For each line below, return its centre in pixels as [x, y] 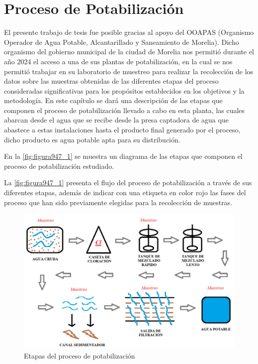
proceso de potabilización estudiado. [59, 166]
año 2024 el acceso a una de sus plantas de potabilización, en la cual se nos [118, 61]
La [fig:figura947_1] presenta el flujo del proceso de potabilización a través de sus [128, 182]
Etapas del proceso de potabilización [80, 355]
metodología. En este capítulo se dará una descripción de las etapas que [113, 100]
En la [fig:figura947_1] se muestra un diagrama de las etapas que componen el [123, 156]
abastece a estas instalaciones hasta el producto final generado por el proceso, [122, 130]
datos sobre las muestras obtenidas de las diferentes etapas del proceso [111, 81]
